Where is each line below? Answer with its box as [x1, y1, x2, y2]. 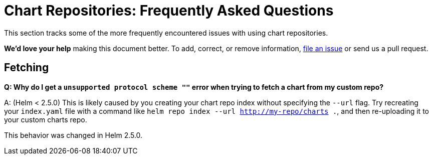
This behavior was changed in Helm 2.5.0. [4, 130, 143, 139]
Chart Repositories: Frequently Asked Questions [4, 2, 334, 19]
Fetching [4, 61, 49, 74]
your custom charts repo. [4, 115, 87, 124]
